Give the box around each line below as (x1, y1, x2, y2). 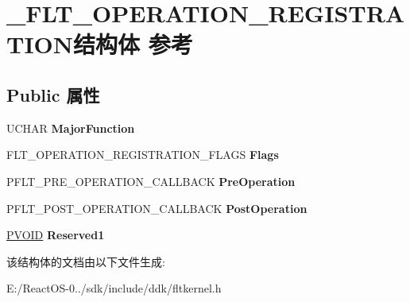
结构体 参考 (73, 28, 193, 60)
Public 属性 (6, 82, 100, 106)
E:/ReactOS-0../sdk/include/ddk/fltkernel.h (6, 280, 222, 296)
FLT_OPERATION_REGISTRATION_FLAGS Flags (6, 146, 279, 163)
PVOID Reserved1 (6, 226, 105, 243)
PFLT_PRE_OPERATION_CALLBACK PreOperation (6, 172, 296, 189)
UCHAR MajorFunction (6, 119, 135, 136)
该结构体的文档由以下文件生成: (6, 253, 165, 269)
